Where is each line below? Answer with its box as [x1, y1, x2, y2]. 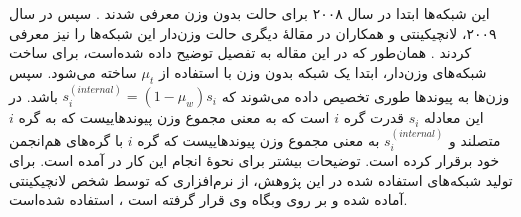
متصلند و [448, 129, 501, 150]
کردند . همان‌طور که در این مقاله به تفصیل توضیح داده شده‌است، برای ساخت [9, 42, 472, 63]
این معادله [424, 107, 484, 128]
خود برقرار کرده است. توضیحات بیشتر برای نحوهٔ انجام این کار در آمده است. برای [9, 150, 500, 171]
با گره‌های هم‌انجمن [9, 129, 124, 150]
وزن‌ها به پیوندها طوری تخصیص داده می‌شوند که [221, 85, 510, 106]
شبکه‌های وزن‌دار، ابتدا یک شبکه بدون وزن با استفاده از [158, 61, 487, 82]
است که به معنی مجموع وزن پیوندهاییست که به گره [18, 107, 330, 128]
